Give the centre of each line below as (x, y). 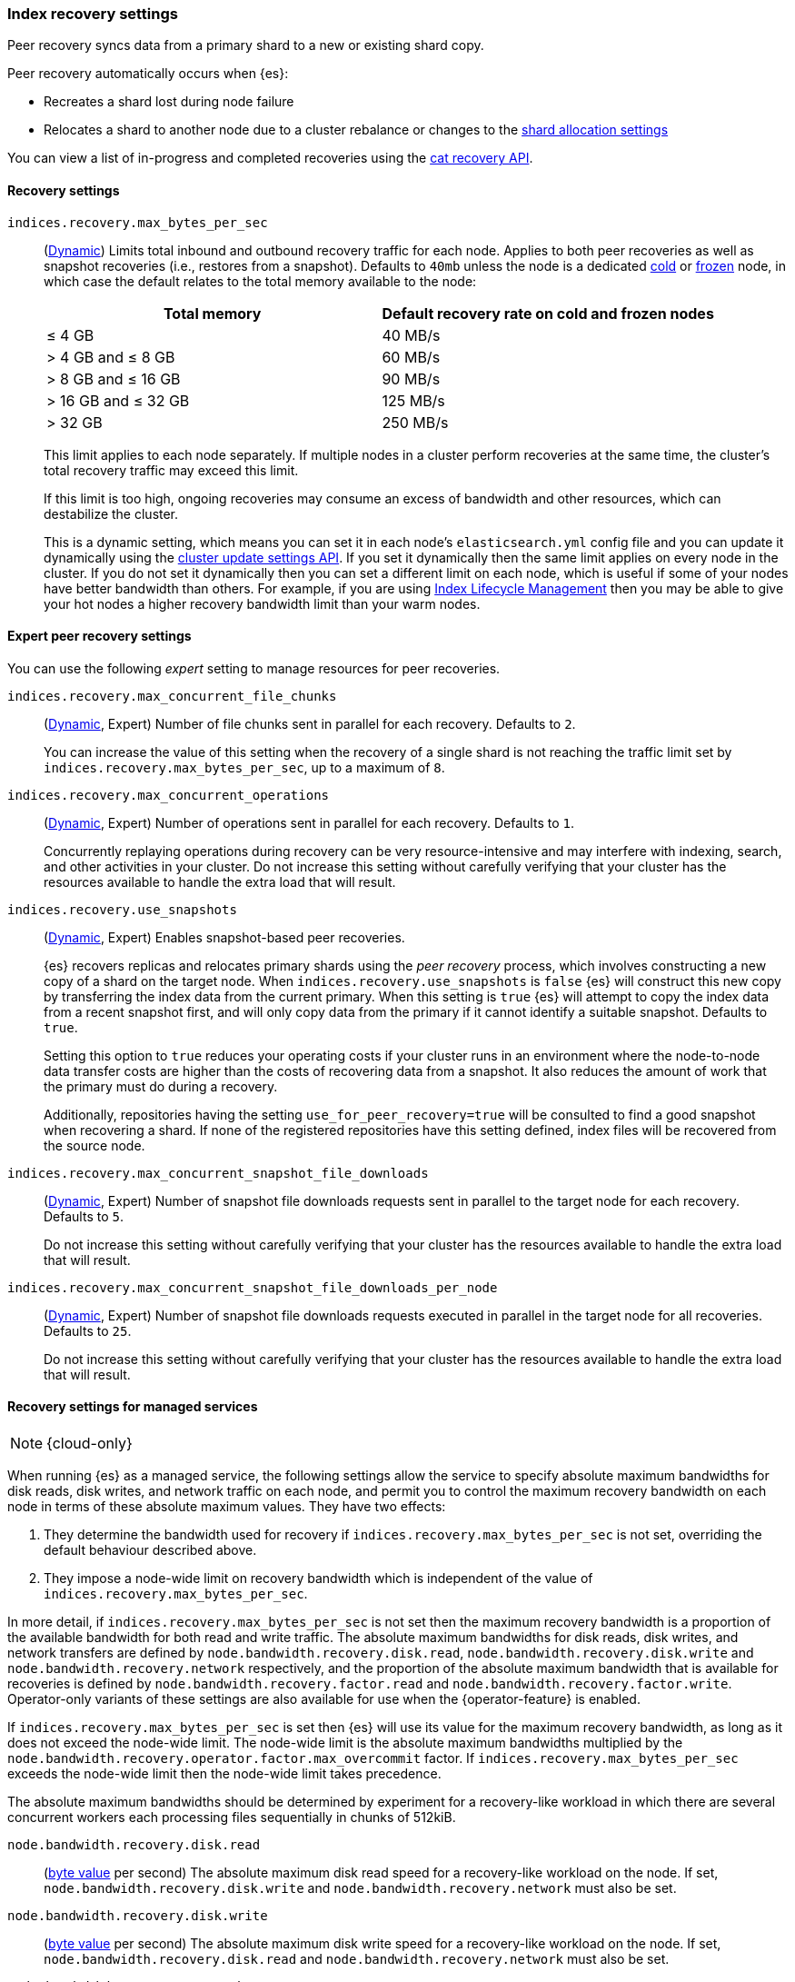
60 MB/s (411, 357)
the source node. (94, 1145)
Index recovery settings (93, 14)
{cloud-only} (89, 1444)
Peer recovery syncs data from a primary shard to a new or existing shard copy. (246, 45)
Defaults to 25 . (88, 1330)
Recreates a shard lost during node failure (169, 102)
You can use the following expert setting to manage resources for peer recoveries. (254, 668)
